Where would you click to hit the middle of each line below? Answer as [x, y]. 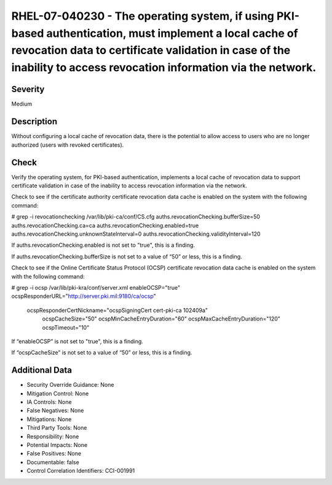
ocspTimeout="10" [66, 327]
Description [34, 122]
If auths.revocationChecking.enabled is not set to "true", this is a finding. [103, 245]
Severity [28, 89]
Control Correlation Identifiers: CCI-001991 [81, 471]
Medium [22, 104]
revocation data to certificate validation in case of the [151, 51]
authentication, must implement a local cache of [172, 33]
